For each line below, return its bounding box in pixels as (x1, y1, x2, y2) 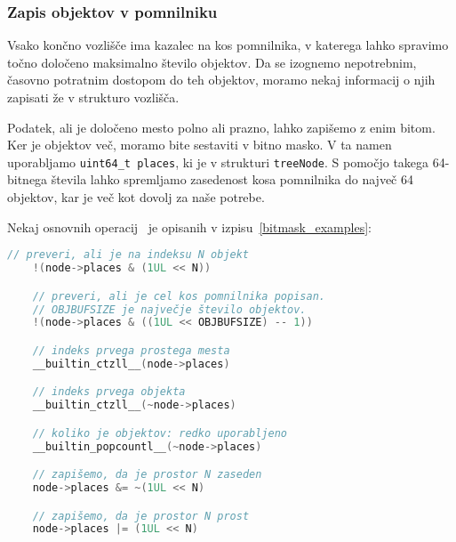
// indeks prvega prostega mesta (32, 344, 230, 357)
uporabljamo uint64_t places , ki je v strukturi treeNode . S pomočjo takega (7, 152, 429, 171)
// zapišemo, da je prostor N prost (32, 509, 250, 522)
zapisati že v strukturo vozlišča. (7, 88, 180, 106)
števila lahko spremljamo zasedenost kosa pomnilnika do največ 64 (51, 170, 413, 189)
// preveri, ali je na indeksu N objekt (7, 248, 250, 262)
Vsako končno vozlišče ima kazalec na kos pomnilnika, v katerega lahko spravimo (7, 36, 449, 54)
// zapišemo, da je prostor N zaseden (32, 468, 262, 481)
